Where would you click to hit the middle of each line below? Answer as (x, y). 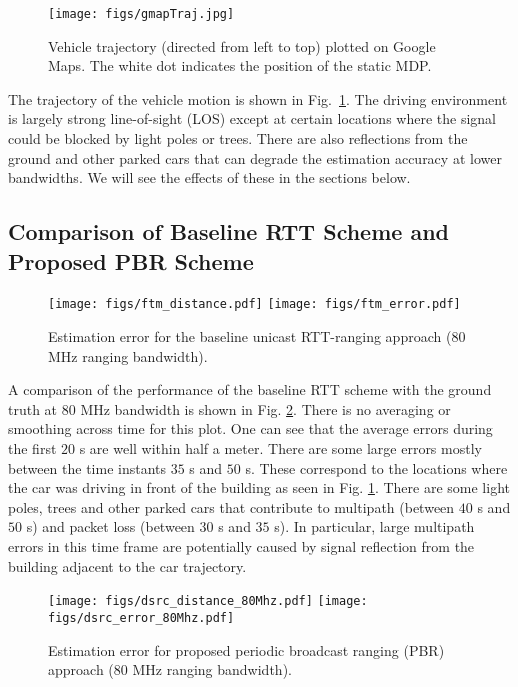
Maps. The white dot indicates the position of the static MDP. (240, 65)
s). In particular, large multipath (374, 526)
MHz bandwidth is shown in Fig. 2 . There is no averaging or (265, 408)
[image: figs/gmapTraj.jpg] (141, 14)
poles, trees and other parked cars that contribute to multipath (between (231, 506)
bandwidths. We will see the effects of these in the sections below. (209, 177)
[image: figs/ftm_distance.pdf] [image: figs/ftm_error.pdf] (254, 304)
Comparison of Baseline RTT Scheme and (228, 231)
